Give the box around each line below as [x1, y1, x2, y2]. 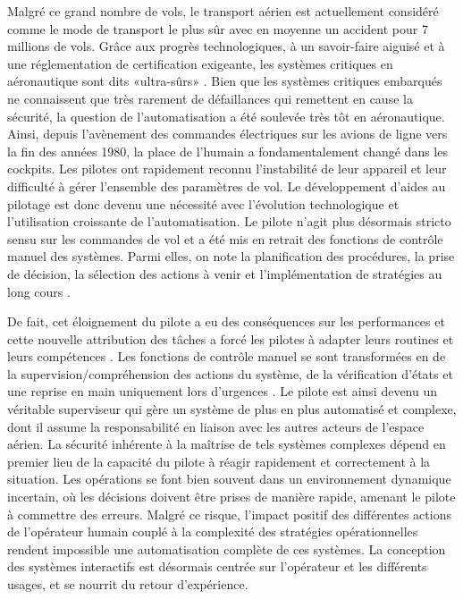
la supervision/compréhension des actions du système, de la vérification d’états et [7, 364, 453, 383]
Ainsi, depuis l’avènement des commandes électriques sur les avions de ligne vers [7, 124, 448, 143]
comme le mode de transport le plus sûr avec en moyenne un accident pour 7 [7, 19, 428, 38]
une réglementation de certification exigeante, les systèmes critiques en [7, 54, 393, 72]
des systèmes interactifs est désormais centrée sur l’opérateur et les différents [7, 557, 427, 576]
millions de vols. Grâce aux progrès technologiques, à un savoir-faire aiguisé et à [7, 37, 445, 55]
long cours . [7, 282, 71, 300]
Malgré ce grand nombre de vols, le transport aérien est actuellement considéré [7, 2, 439, 20]
